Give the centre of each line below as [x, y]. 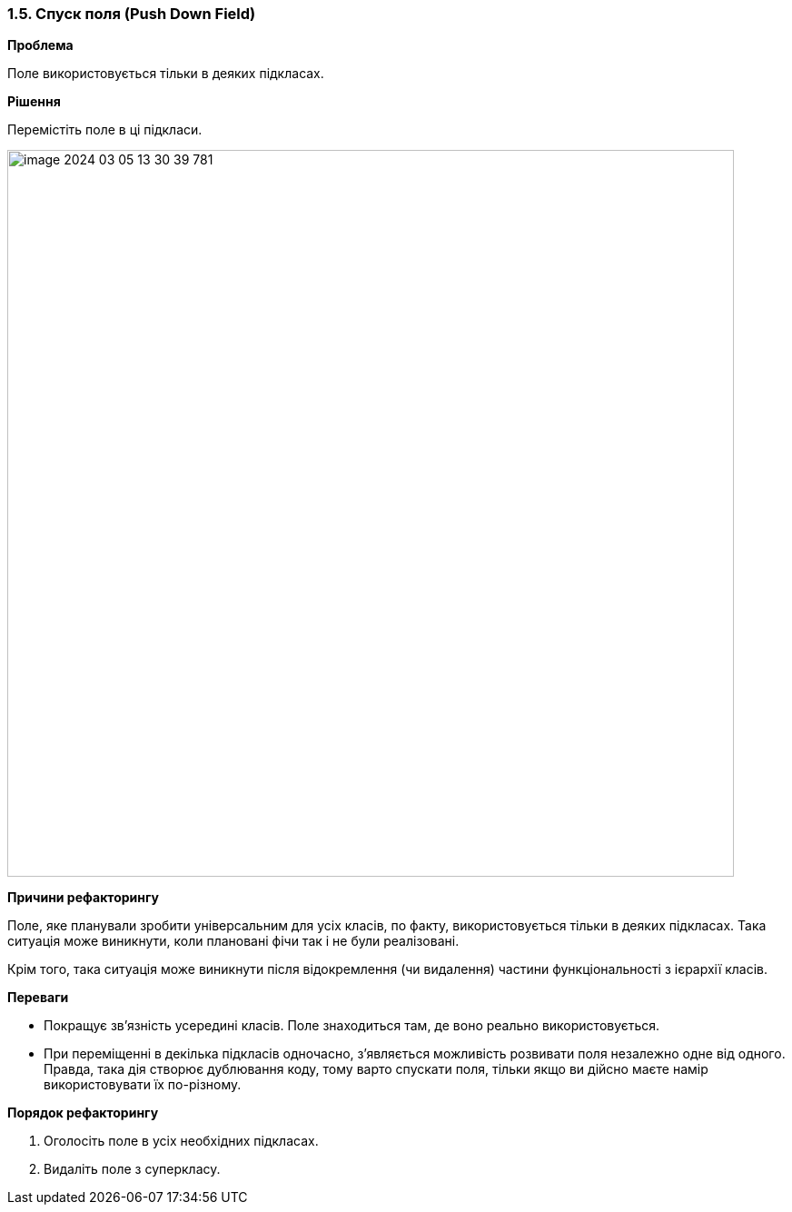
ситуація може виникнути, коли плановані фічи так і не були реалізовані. [233, 941]
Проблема [40, 45]
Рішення [34, 102]
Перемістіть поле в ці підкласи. [105, 130]
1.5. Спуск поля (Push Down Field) [132, 14]
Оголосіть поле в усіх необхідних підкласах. [181, 1141]
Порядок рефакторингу [83, 1113]
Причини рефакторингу [83, 898]
